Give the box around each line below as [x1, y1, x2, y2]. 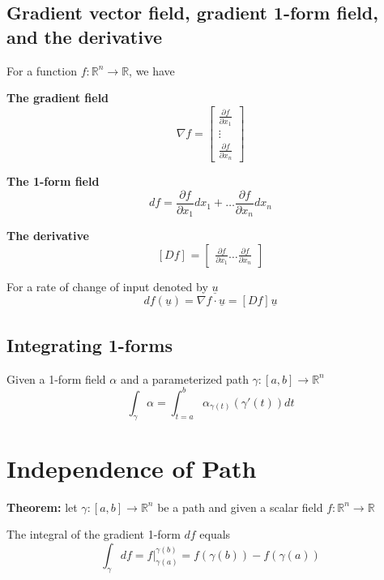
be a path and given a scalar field [157, 498, 323, 515]
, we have [129, 62, 175, 79]
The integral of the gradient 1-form [6, 526, 181, 543]
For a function [6, 62, 77, 79]
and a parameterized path [120, 370, 249, 387]
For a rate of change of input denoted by [6, 278, 208, 295]
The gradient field [6, 89, 109, 106]
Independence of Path [6, 451, 257, 484]
